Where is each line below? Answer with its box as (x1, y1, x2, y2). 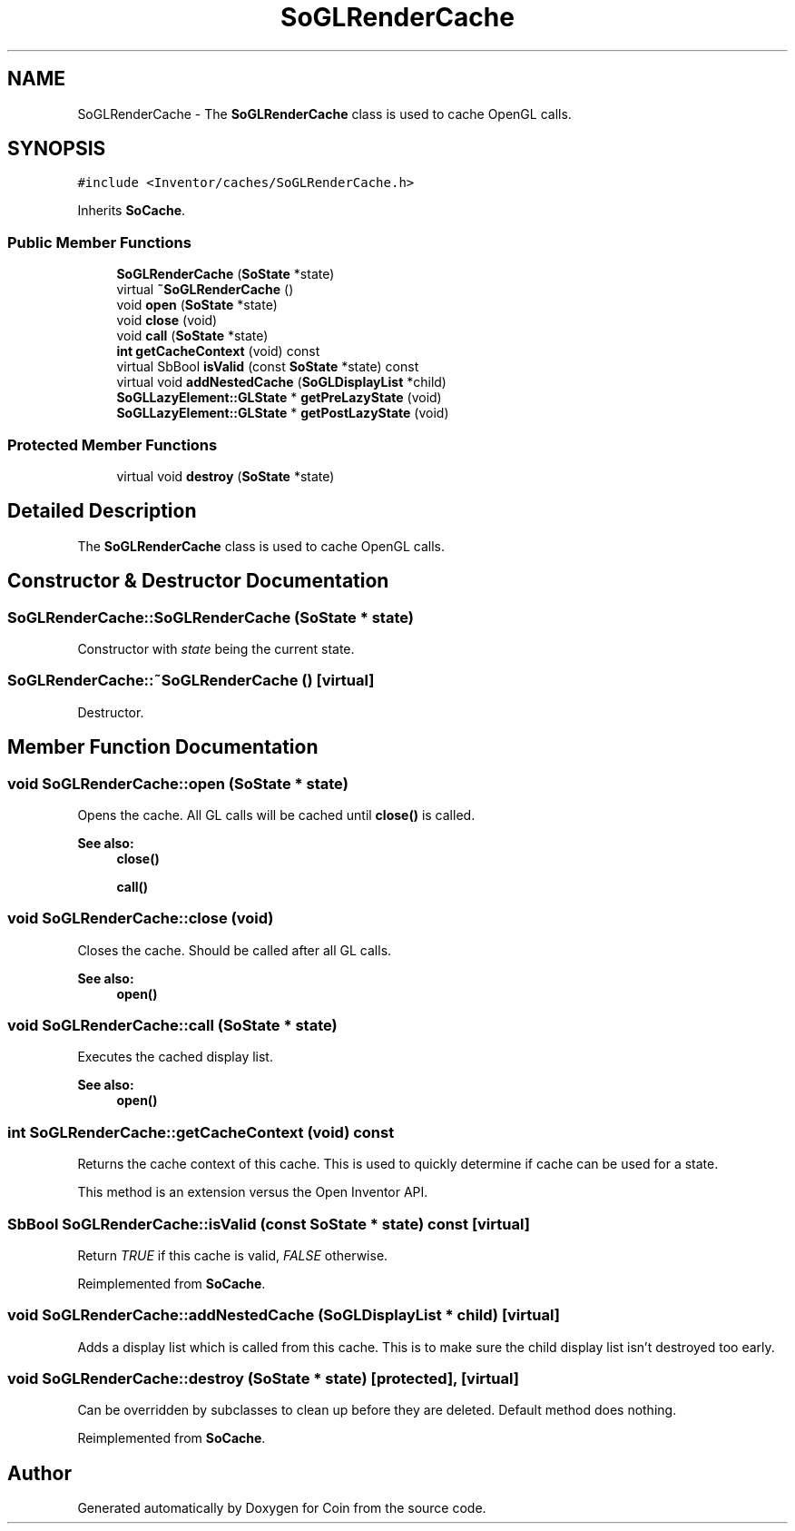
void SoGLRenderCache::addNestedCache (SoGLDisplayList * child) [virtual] (7, 1306, 560, 1325)
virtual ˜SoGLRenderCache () (116, 282, 294, 298)
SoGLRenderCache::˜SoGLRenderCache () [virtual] (7, 671, 375, 690)
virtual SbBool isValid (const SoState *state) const (116, 359, 419, 375)
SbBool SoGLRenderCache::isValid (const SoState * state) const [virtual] (7, 1214, 530, 1233)
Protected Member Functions (7, 435, 218, 454)
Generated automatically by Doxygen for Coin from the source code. (77, 1500, 486, 1516)
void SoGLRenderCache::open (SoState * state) (7, 774, 348, 793)
